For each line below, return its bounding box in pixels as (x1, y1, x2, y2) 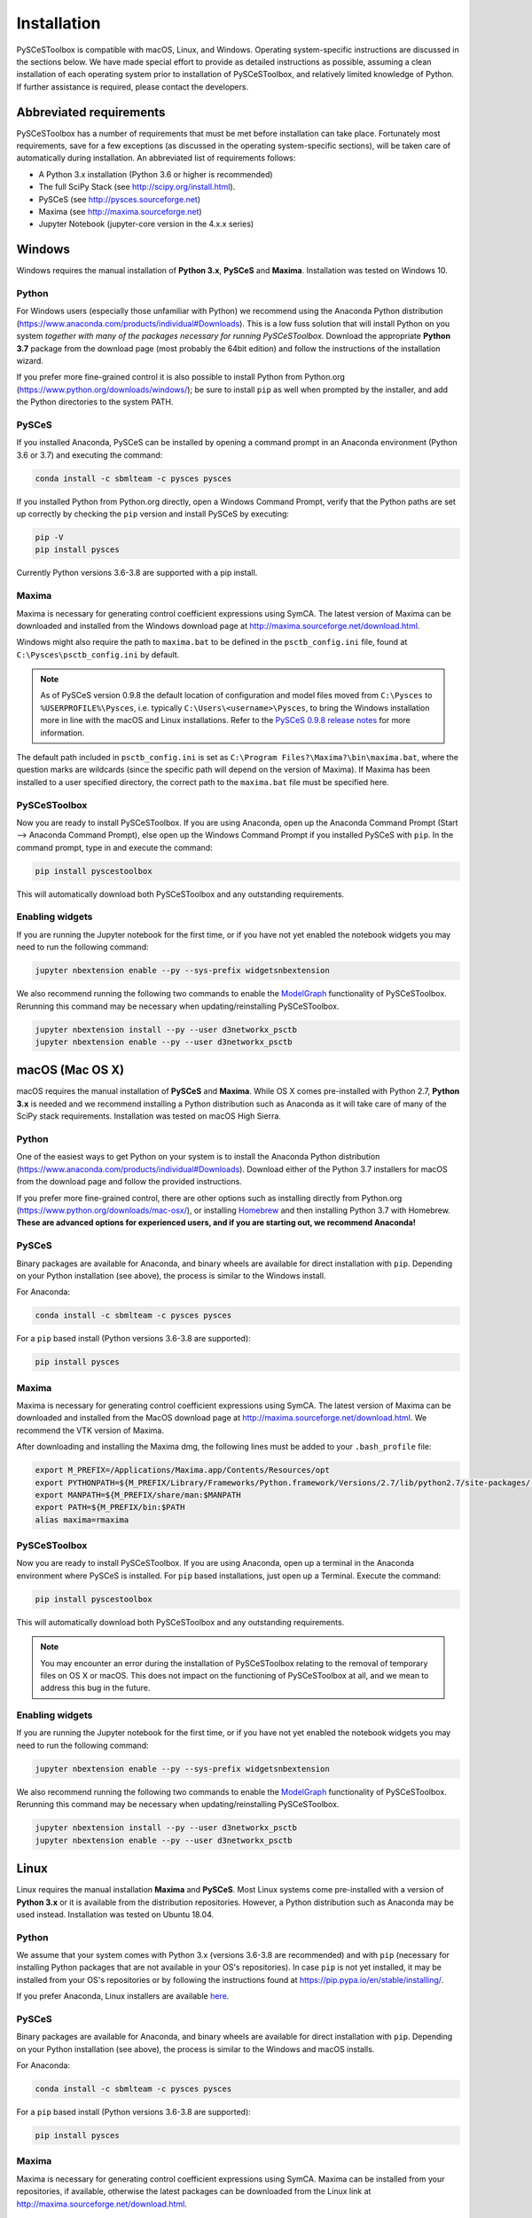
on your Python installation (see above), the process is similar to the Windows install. (16, 1270, 326, 1281)
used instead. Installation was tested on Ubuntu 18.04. (16, 1908, 215, 1920)
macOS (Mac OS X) (16, 1063, 124, 1078)
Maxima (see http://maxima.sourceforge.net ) (38, 206, 203, 216)
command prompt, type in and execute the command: (16, 842, 213, 853)
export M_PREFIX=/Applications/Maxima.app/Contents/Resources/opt (35, 1465, 330, 1475)
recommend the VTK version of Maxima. (16, 1425, 164, 1435)
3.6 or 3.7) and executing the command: (16, 449, 163, 460)
